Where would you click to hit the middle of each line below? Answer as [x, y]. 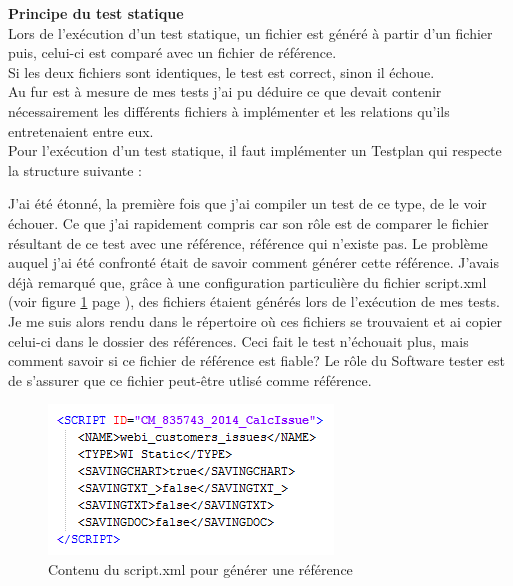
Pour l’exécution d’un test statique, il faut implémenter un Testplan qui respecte [255, 150]
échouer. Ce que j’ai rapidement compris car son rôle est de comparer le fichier [248, 222]
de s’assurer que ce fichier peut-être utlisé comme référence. [190, 379]
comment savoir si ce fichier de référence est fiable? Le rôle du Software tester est [256, 360]
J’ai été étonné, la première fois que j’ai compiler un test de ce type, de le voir [247, 203]
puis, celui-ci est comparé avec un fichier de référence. [172, 52]
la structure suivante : [75, 169]
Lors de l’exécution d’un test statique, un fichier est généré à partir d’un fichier [250, 32]
